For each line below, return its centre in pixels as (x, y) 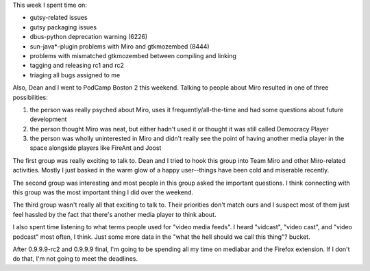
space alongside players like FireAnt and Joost (96, 148)
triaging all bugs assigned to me (75, 75)
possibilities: (30, 97)
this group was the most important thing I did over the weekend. (103, 192)
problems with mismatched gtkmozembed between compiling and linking (133, 55)
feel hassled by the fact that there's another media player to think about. (114, 214)
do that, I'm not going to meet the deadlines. (75, 259)
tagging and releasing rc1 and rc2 (77, 66)
